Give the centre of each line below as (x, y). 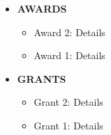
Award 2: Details (69, 32)
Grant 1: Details (68, 125)
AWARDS (42, 8)
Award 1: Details (69, 55)
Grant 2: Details (68, 102)
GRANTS (42, 78)
